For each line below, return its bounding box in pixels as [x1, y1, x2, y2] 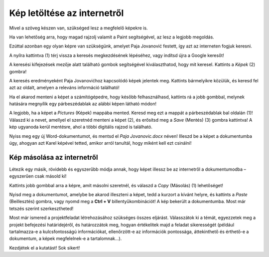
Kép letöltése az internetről [9, 7, 124, 18]
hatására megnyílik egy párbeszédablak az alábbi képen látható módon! [9, 101, 157, 107]
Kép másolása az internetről [9, 153, 98, 162]
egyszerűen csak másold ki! [9, 173, 67, 179]
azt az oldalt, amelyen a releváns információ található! [9, 85, 120, 91]
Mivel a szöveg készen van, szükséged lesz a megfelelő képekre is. [9, 25, 148, 31]
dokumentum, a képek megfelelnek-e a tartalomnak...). [9, 236, 122, 242]
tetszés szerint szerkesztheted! [9, 205, 74, 212]
